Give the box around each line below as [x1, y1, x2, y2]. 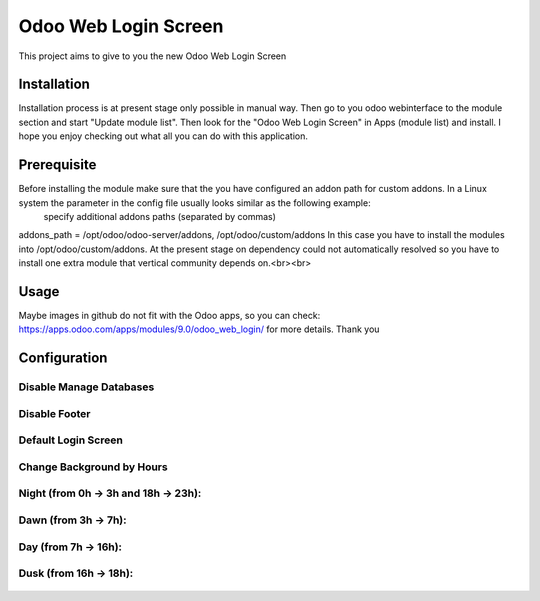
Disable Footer [18, 406, 91, 420]
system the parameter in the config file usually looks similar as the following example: [18, 196, 371, 209]
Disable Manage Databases [18, 380, 155, 394]
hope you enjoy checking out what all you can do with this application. [18, 130, 309, 142]
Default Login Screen [18, 433, 124, 447]
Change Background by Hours [18, 460, 169, 474]
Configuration [18, 350, 108, 367]
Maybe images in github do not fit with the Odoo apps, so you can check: [18, 310, 321, 321]
